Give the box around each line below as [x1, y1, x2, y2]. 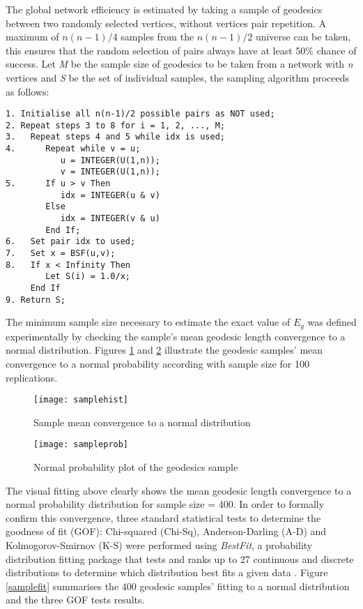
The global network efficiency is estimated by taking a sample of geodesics [6, 2, 323, 16]
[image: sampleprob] [33, 439, 129, 450]
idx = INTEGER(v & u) [60, 213, 160, 224]
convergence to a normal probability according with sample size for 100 [6, 356, 309, 370]
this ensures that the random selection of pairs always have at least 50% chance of [6, 43, 357, 57]
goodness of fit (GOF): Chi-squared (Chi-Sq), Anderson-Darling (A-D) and [6, 524, 327, 539]
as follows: [6, 84, 49, 98]
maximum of [6, 29, 59, 44]
